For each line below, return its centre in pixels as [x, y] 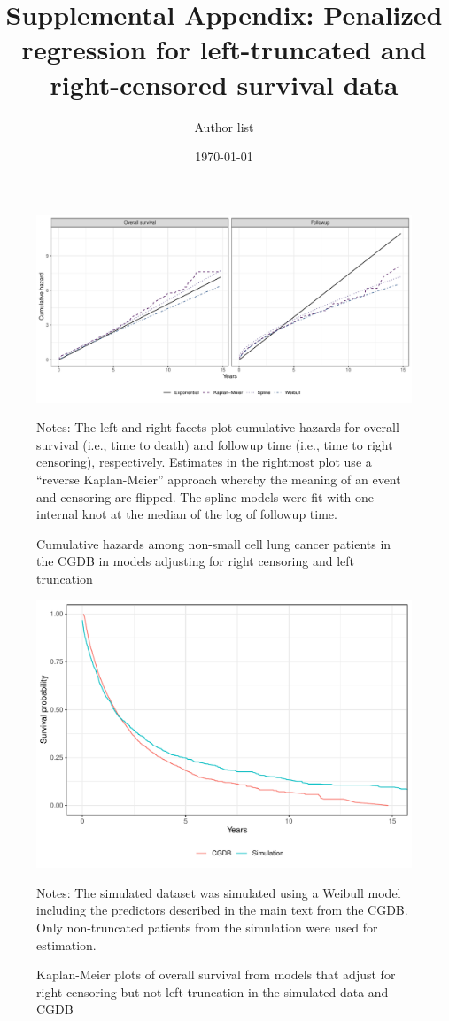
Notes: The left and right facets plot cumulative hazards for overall [218, 427]
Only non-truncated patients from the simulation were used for [207, 928]
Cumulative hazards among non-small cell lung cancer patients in [214, 543]
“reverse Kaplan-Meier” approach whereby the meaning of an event [219, 480]
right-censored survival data [224, 84]
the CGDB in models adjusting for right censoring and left [196, 561]
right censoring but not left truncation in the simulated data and [213, 991]
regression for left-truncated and [224, 49]
